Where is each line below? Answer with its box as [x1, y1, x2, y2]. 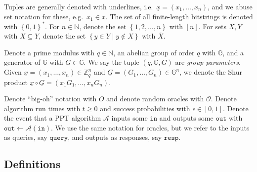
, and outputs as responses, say [68, 132, 162, 142]
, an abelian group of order [113, 47, 195, 57]
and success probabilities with [100, 103, 190, 113]
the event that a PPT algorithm [4, 113, 101, 123]
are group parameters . [175, 57, 241, 67]
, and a [222, 47, 244, 57]
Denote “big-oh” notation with [4, 93, 97, 104]
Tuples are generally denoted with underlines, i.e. [4, 1, 153, 11]
